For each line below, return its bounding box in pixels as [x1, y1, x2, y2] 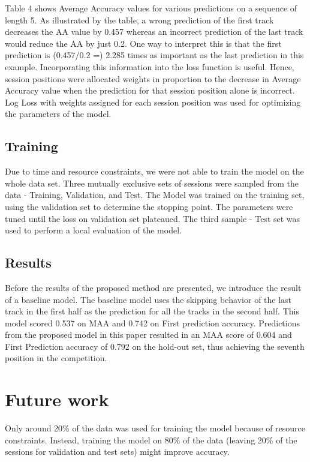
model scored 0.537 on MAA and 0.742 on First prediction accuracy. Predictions [5, 316, 300, 329]
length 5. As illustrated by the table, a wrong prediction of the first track [5, 13, 274, 26]
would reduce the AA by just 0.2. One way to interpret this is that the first [5, 37, 282, 49]
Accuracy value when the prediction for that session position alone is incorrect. [5, 84, 295, 97]
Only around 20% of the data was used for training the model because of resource [5, 422, 306, 434]
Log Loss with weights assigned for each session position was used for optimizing [5, 95, 301, 108]
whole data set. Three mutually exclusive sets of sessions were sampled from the [5, 176, 299, 189]
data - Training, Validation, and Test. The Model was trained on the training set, [5, 188, 305, 201]
